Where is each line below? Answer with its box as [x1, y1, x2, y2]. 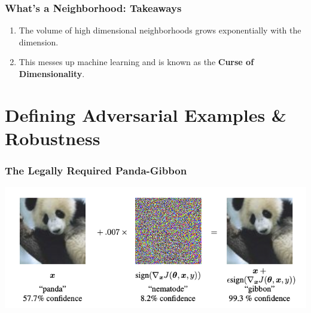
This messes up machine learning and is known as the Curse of [19, 56, 254, 68]
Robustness [5, 125, 100, 150]
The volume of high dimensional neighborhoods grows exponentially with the [19, 24, 301, 36]
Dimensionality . [19, 67, 85, 79]
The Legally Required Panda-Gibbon [5, 163, 187, 178]
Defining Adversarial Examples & [5, 102, 286, 127]
